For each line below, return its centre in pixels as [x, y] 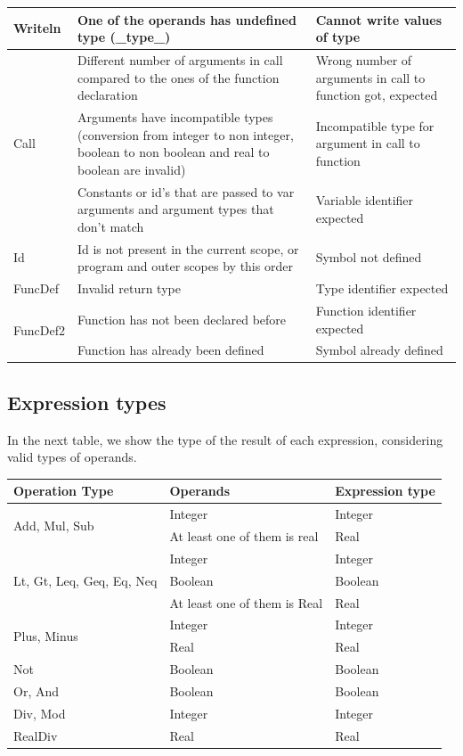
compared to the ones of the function [178, 77]
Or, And [37, 690]
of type [338, 37]
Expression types [87, 402]
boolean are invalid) [131, 169]
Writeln [37, 28]
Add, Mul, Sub [54, 525]
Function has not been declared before [182, 319]
